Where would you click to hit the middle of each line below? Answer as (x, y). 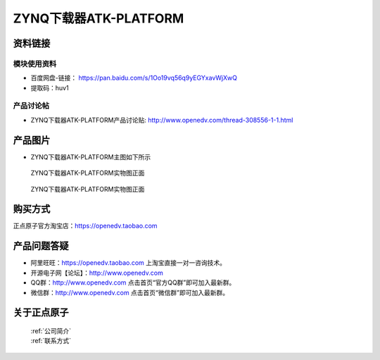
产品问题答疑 (41, 246)
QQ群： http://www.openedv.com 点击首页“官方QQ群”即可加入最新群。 (133, 283)
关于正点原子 (41, 312)
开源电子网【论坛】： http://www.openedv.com (97, 273)
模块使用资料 (35, 63)
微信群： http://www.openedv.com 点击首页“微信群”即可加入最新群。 (129, 292)
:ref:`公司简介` (51, 330)
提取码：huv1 (50, 87)
